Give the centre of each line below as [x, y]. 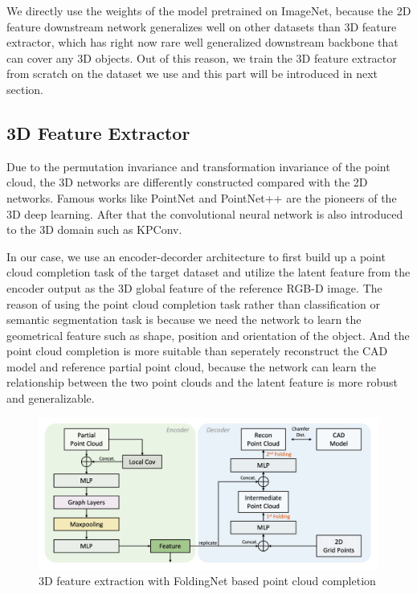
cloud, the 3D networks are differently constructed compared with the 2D [187, 182]
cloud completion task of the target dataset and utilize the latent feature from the [208, 272]
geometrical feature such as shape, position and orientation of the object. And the [208, 335]
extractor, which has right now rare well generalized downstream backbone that [202, 42]
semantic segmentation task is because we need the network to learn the [184, 320]
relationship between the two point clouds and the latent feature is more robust [202, 382]
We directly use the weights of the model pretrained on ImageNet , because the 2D [209, 10]
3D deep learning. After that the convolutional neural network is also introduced [205, 213]
